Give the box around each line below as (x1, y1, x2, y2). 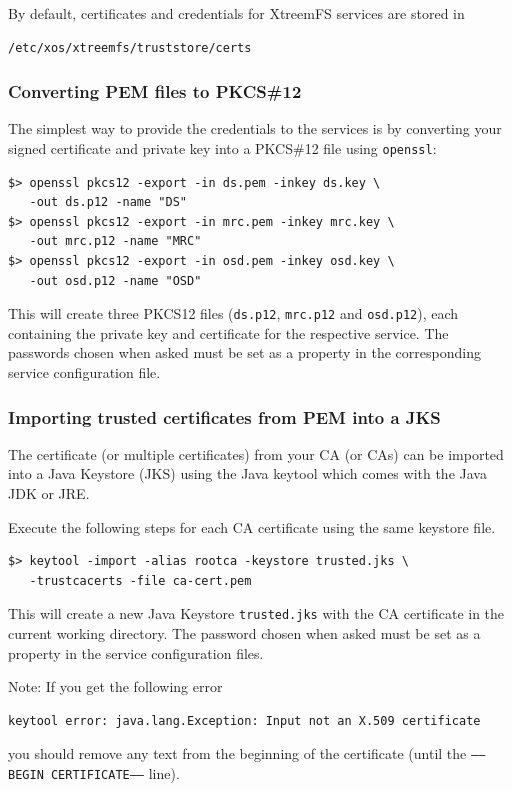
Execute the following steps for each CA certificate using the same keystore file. (8, 516, 496, 537)
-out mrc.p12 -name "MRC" (29, 234, 202, 249)
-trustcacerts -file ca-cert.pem (29, 573, 252, 588)
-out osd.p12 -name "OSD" (29, 273, 202, 288)
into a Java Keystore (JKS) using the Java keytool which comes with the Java (8, 463, 487, 484)
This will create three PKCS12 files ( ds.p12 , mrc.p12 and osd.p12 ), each (8, 303, 459, 324)
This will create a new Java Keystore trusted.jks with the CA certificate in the (8, 603, 505, 624)
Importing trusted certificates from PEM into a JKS (8, 404, 441, 429)
